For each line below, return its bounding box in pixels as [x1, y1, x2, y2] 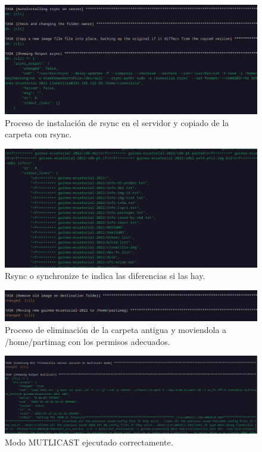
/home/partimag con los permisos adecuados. [5, 335, 170, 347]
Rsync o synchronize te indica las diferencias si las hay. [5, 269, 205, 282]
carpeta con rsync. [5, 128, 72, 140]
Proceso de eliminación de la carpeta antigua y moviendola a [5, 323, 227, 335]
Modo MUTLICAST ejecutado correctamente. [5, 436, 173, 448]
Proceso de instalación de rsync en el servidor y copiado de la [5, 116, 229, 128]
